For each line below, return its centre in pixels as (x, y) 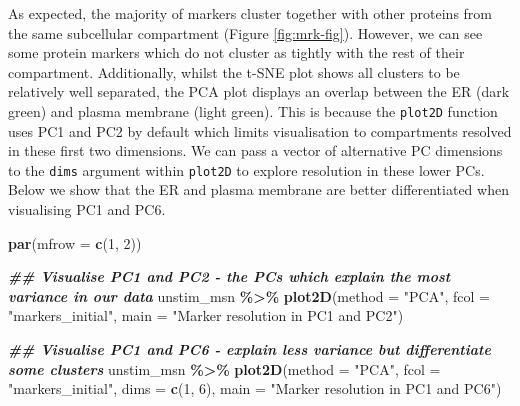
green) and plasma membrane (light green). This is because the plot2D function (253, 110)
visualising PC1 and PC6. (87, 209)
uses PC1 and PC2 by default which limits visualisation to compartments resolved (260, 130)
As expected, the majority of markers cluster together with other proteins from (250, 13)
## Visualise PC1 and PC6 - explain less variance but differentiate (249, 349)
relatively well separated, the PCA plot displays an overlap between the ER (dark (259, 91)
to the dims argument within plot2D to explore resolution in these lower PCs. (246, 169)
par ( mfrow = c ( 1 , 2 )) (75, 242)
